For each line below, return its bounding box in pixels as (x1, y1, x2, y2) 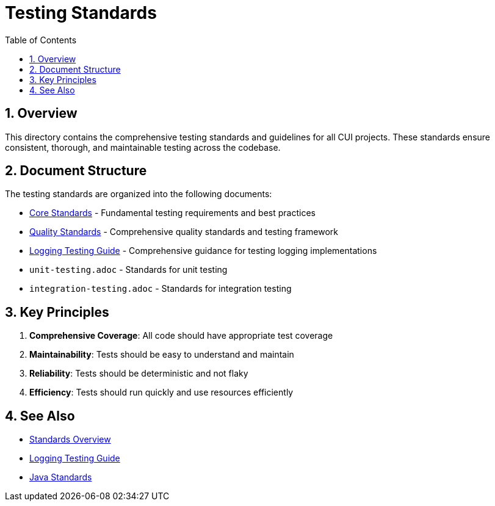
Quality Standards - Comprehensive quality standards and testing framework (29, 226, 338, 237)
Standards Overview (29, 434, 111, 445)
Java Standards (29, 472, 92, 483)
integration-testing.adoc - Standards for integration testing (29, 283, 292, 294)
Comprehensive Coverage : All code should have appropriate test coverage (29, 330, 333, 341)
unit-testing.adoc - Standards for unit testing (29, 264, 228, 275)
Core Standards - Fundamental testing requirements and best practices (29, 208, 316, 219)
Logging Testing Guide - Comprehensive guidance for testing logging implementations (29, 245, 377, 256)
